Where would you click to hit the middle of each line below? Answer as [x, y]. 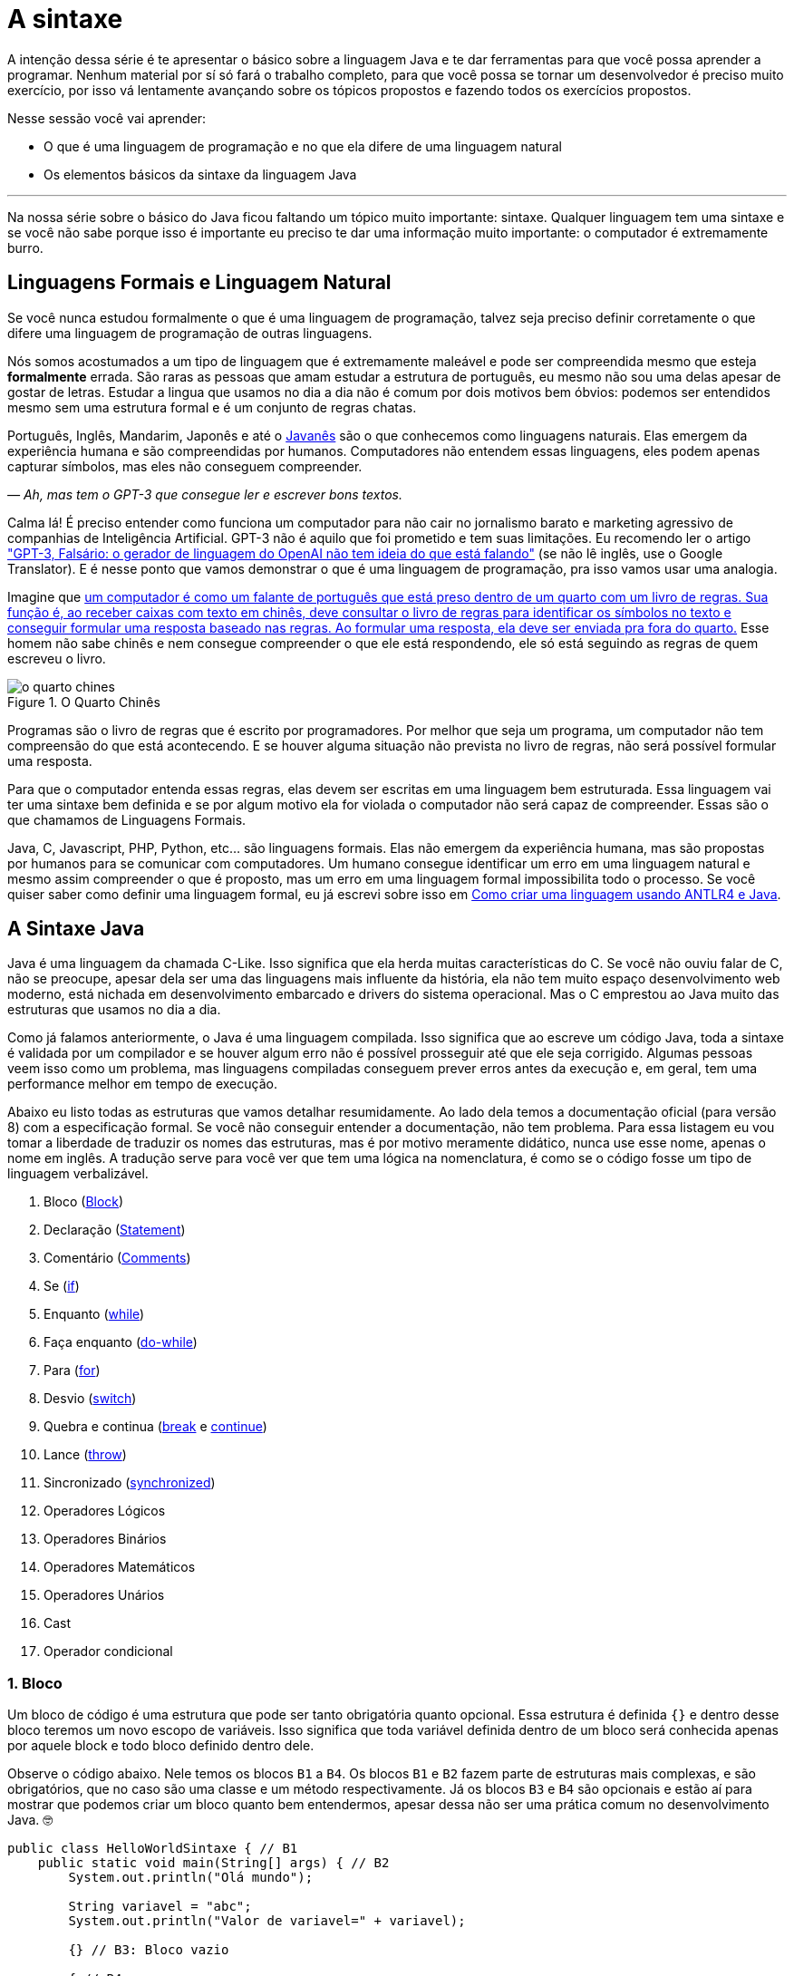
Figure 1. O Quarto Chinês [84, 702]
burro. [25, 247]
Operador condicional [108, 1652]
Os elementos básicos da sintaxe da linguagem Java [200, 174]
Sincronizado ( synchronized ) [130, 1483]
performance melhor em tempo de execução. [142, 1084]
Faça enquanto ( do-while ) [121, 1342]
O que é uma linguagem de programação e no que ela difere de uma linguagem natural [303, 146]
